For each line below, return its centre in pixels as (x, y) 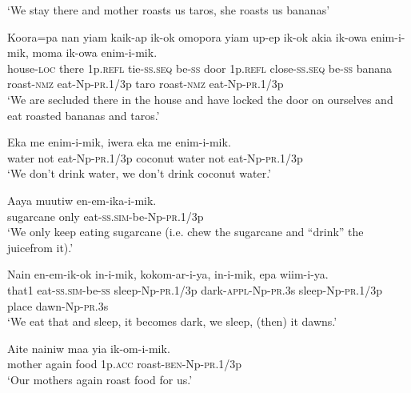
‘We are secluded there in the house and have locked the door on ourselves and (200, 99)
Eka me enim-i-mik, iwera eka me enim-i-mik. (119, 142)
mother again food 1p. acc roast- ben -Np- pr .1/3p (125, 364)
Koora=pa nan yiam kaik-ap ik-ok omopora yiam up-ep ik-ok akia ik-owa (188, 36)
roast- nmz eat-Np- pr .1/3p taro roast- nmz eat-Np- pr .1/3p (146, 84)
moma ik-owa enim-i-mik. (95, 52)
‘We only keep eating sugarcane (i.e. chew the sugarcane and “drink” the (186, 232)
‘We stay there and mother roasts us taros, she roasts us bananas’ (169, 10)
